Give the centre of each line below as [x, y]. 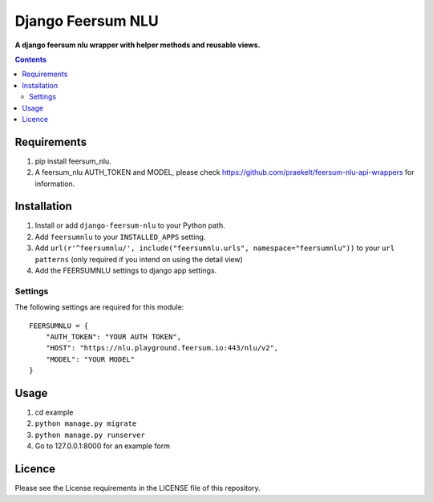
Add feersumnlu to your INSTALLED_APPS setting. [120, 237]
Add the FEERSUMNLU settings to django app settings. [126, 271]
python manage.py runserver [90, 435]
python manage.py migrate [86, 424]
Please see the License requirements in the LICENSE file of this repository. [138, 488]
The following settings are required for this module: [99, 307]
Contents [31, 59]
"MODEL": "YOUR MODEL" [90, 359]
